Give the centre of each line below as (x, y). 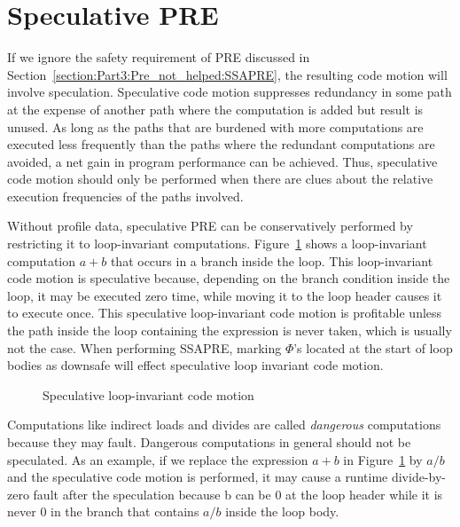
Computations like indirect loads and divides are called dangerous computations (224, 425)
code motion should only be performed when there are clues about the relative (220, 179)
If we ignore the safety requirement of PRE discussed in (159, 57)
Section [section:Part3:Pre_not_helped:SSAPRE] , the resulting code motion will (227, 74)
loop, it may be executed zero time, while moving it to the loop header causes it (225, 295)
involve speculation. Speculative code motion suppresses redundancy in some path (230, 92)
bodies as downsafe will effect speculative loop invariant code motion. (195, 365)
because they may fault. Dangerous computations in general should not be (209, 442)
